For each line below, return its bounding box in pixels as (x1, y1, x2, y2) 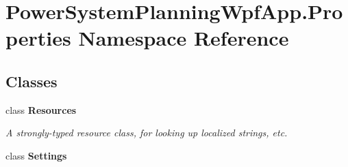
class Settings (5, 148, 67, 162)
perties (5, 24, 71, 52)
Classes (5, 70, 58, 91)
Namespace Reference (78, 24, 289, 52)
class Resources (5, 102, 77, 117)
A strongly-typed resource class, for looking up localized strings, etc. (5, 125, 288, 140)
